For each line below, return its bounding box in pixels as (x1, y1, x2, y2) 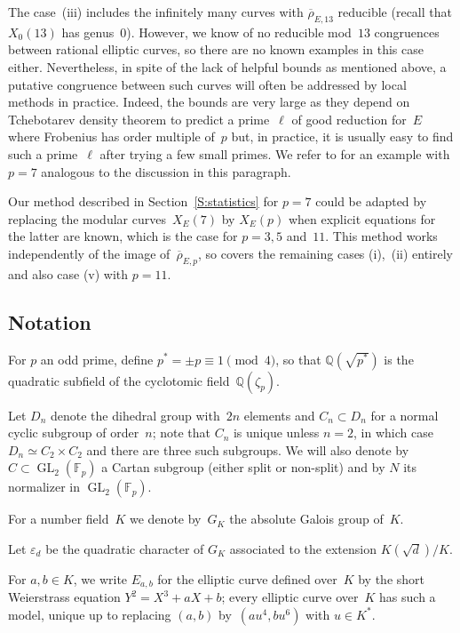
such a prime (8, 144, 78, 163)
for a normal (370, 405, 439, 424)
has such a (379, 588, 436, 606)
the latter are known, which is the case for (8, 227, 238, 245)
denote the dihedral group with (51, 405, 220, 424)
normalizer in (8, 477, 80, 496)
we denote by (130, 509, 202, 528)
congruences (374, 22, 440, 41)
